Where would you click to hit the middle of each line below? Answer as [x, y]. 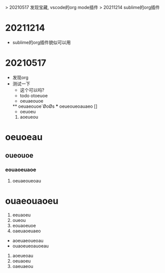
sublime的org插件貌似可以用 [41, 42]
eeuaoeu [21, 215]
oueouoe [19, 156]
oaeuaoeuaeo [26, 231]
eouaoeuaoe [21, 170]
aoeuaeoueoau [28, 240]
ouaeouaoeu [32, 201]
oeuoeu [28, 111]
